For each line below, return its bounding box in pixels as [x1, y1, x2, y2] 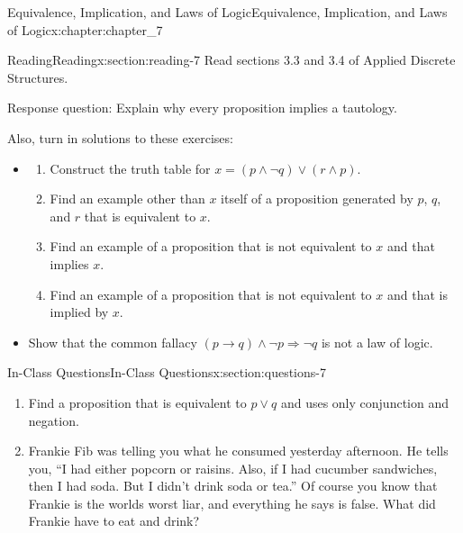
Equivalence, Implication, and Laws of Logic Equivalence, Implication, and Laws [7, 3, 448, 21]
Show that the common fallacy [28, 332, 197, 351]
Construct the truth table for [50, 158, 211, 177]
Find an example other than [50, 189, 205, 208]
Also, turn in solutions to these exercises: [7, 128, 233, 147]
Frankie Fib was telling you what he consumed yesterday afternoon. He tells [28, 441, 449, 460]
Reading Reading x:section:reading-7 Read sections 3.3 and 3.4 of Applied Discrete [7, 50, 456, 69]
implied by [50, 303, 109, 321]
